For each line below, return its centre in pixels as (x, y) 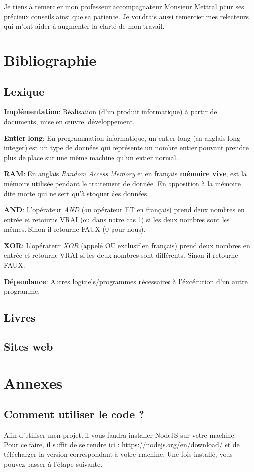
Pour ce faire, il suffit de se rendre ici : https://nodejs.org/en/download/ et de (122, 444)
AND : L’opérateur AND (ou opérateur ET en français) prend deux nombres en (124, 210)
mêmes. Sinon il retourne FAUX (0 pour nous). (75, 229)
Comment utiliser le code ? (74, 414)
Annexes (33, 383)
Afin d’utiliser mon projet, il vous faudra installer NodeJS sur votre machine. (120, 435)
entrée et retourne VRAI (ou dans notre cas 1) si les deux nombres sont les (117, 219)
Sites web (28, 347)
